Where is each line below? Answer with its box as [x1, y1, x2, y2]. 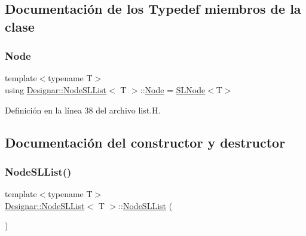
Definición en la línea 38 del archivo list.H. [5, 103, 161, 116]
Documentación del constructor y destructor [5, 133, 286, 151]
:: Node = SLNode [140, 83, 206, 96]
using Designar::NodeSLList [5, 83, 107, 96]
